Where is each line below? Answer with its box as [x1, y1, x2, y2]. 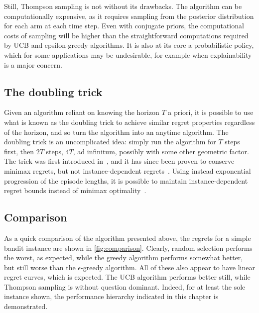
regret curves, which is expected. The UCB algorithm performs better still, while [4, 272, 251, 282]
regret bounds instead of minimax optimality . [4, 185, 146, 196]
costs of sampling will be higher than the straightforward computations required [4, 30, 249, 40]
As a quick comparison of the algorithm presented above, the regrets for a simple [4, 232, 251, 243]
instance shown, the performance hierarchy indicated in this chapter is [4, 291, 219, 302]
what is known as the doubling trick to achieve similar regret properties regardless [4, 116, 255, 127]
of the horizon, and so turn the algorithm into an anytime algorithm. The [4, 126, 229, 137]
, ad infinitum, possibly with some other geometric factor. [73, 146, 249, 156]
